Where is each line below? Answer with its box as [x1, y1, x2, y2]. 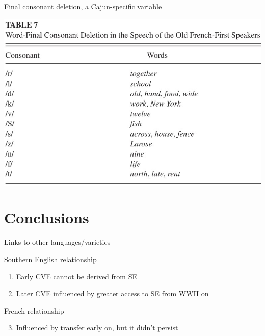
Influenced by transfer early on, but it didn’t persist [16, 322, 178, 333]
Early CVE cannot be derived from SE [16, 271, 137, 281]
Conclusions [4, 207, 89, 228]
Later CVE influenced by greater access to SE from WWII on [16, 288, 209, 299]
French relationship [4, 305, 64, 316]
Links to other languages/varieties [4, 237, 111, 247]
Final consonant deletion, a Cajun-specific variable [4, 1, 162, 11]
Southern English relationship [4, 253, 97, 264]
